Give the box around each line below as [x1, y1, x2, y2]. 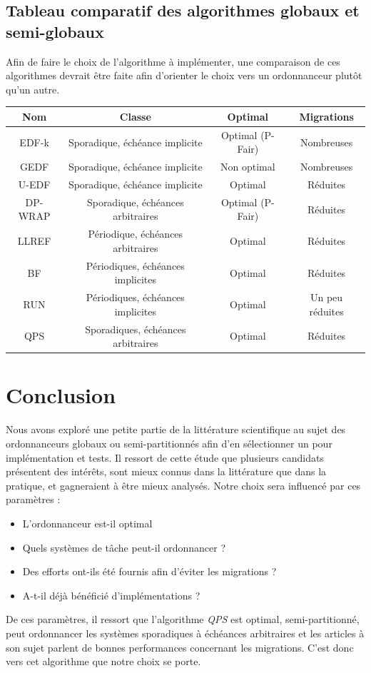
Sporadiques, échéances [85, 321, 186, 336]
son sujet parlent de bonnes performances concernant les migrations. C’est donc [6, 639, 354, 654]
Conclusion [6, 380, 116, 410]
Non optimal [220, 159, 275, 174]
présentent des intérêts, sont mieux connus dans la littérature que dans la [6, 464, 327, 479]
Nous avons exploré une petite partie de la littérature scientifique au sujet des [6, 422, 346, 437]
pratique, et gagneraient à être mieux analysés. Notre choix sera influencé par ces [6, 477, 361, 492]
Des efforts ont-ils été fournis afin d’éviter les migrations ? [22, 564, 277, 579]
